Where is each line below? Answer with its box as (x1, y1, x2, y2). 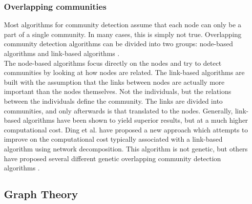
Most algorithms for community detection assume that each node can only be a (4, 19, 242, 30)
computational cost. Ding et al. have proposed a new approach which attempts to (4, 124, 248, 134)
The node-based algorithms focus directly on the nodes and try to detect (4, 57, 222, 68)
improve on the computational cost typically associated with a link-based (4, 134, 223, 144)
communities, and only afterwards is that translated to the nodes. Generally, (4, 105, 233, 115)
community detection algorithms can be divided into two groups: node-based (4, 38, 233, 49)
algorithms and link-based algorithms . (4, 48, 120, 58)
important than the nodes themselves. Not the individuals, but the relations (4, 86, 231, 96)
